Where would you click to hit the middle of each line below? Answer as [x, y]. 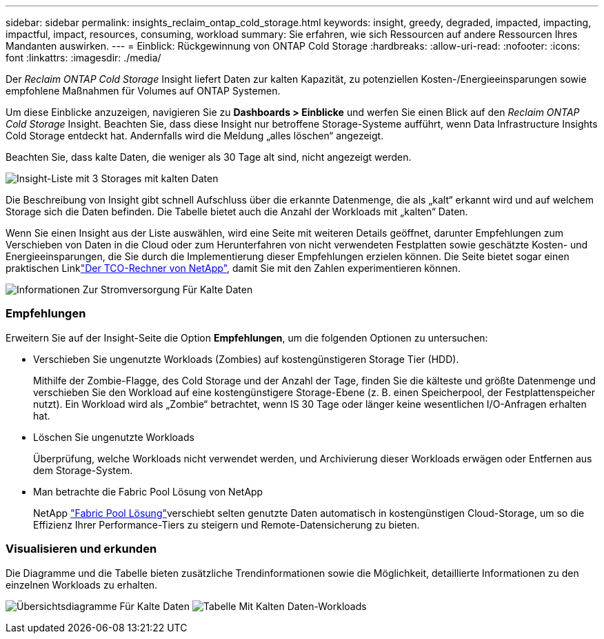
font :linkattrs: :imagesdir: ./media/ [83, 58]
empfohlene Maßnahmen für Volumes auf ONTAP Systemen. [143, 91]
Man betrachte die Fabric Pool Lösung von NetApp [148, 491]
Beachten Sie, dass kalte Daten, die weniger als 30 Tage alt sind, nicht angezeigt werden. [209, 157]
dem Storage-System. [83, 470]
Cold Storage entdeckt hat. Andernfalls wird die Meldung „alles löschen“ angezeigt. [195, 136]
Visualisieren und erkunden [81, 549]
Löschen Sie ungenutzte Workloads [114, 437]
